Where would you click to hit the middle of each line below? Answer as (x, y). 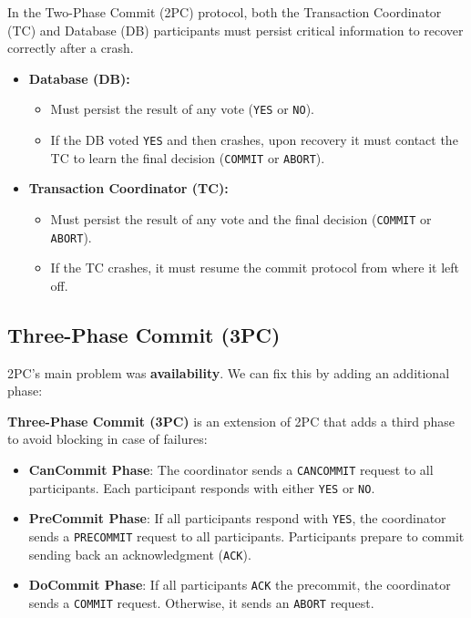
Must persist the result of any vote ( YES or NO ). (182, 109)
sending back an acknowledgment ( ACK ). (140, 554)
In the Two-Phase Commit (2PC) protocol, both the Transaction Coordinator (225, 12)
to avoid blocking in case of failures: (108, 439)
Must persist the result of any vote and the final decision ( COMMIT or (241, 218)
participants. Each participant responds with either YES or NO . (202, 487)
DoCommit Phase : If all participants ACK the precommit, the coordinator (240, 585)
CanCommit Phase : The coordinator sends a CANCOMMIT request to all (231, 470)
